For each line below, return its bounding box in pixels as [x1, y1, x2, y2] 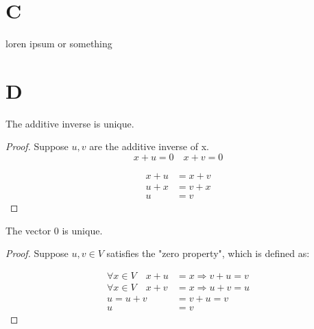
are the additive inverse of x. [89, 139, 209, 154]
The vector [5, 223, 51, 237]
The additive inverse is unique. [5, 116, 134, 130]
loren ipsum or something [5, 36, 112, 51]
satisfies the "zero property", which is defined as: [106, 246, 310, 260]
